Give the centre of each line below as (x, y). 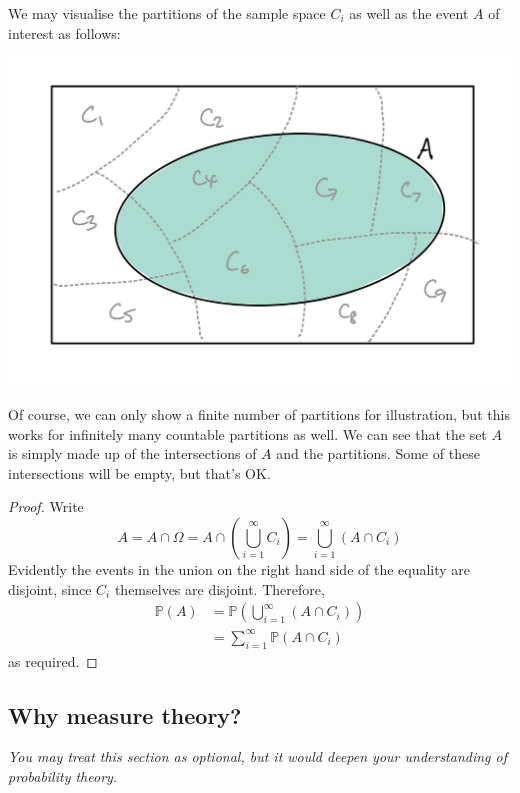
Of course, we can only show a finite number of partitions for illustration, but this (259, 414)
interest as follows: (64, 32)
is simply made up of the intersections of (132, 453)
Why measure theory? (125, 714)
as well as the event (409, 13)
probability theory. (63, 775)
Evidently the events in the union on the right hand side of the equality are (239, 569)
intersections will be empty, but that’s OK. (139, 472)
